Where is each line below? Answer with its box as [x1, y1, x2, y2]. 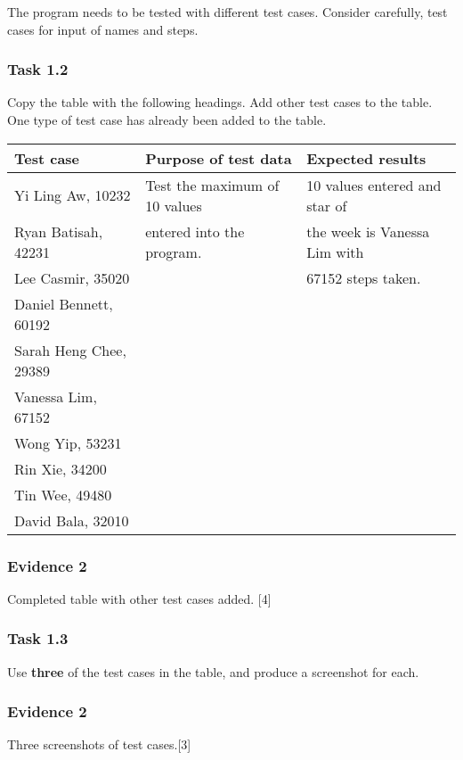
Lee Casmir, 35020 [14, 267, 130, 288]
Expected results [306, 147, 426, 169]
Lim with [306, 241, 364, 262]
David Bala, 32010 [14, 509, 129, 531]
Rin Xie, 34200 [14, 458, 107, 479]
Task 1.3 [7, 627, 69, 649]
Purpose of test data [145, 147, 292, 169]
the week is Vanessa [306, 220, 430, 242]
